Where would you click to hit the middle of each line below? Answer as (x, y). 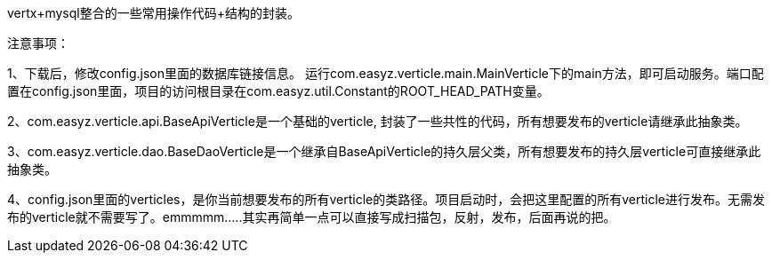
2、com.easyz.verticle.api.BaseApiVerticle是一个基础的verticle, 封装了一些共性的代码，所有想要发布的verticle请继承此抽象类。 (378, 121)
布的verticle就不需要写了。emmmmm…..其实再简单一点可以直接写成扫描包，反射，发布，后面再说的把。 (312, 217)
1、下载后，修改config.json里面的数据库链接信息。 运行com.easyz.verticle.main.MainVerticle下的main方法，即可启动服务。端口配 (386, 73)
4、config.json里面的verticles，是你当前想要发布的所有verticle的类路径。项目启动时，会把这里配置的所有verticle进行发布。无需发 (386, 199)
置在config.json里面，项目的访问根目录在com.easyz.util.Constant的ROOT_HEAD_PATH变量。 (278, 91)
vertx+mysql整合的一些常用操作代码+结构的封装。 (153, 13)
